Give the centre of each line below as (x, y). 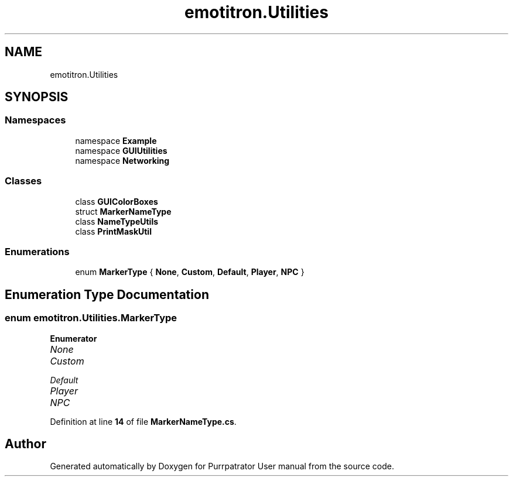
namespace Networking (122, 160)
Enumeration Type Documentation (107, 294)
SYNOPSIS (37, 97)
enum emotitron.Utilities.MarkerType (91, 318)
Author (25, 444)
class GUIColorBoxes (117, 201)
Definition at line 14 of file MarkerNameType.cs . (143, 421)
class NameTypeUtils (117, 221)
